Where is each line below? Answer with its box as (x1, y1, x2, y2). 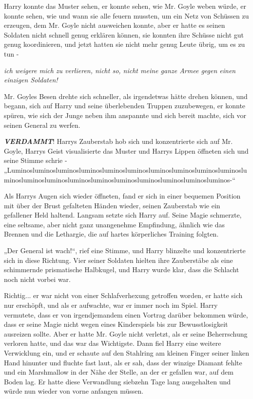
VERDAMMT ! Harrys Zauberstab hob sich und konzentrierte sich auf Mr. (4, 136, 233, 146)
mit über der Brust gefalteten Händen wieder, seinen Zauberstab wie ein (4, 200, 220, 210)
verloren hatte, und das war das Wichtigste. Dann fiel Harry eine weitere (4, 338, 221, 348)
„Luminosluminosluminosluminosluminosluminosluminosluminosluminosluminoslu (4, 164, 247, 175)
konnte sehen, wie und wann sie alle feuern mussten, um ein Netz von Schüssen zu (4, 10, 249, 20)
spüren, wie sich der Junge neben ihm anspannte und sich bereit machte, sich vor (4, 110, 246, 120)
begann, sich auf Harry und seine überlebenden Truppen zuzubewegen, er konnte (4, 100, 246, 111)
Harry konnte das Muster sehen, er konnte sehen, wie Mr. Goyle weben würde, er (4, 1, 246, 11)
